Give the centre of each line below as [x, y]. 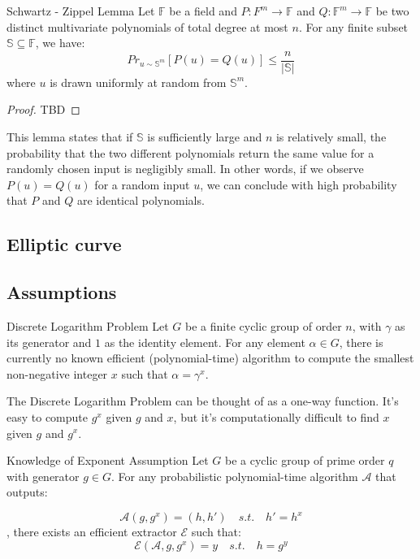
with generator [43, 476]
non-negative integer [57, 373]
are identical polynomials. [141, 200]
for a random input [142, 184]
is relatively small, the [331, 137]
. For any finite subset [353, 26]
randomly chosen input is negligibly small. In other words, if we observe [185, 169]
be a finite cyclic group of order [264, 325]
